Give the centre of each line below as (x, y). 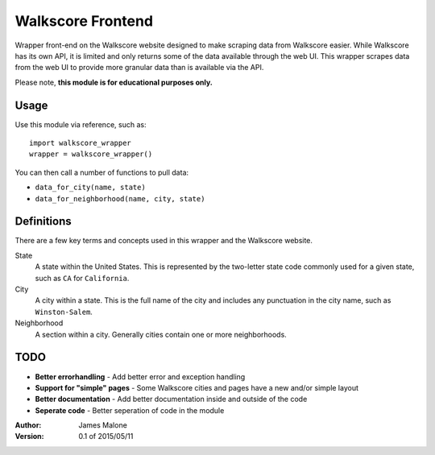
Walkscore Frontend (84, 21)
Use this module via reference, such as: (81, 124)
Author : (28, 425)
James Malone (103, 425)
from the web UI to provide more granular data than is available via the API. (139, 68)
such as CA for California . (82, 278)
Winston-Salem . (64, 312)
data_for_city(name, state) (91, 188)
